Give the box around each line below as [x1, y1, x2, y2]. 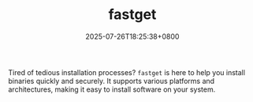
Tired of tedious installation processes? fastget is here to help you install [8, 67, 246, 77]
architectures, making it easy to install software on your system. [8, 85, 216, 94]
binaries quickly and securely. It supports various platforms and [8, 76, 215, 85]
